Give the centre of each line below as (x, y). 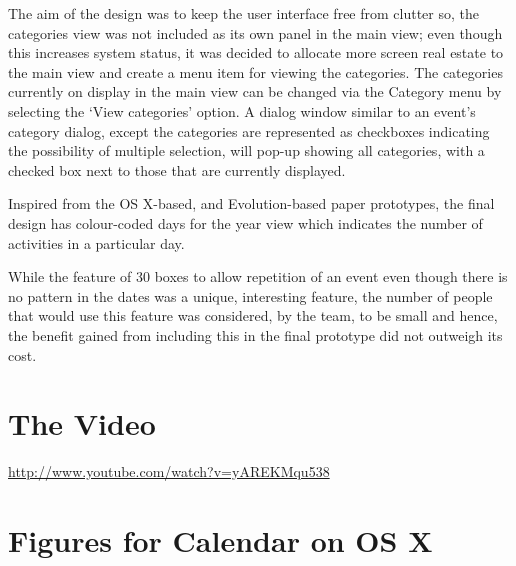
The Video (82, 423)
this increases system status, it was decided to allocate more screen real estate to (256, 52)
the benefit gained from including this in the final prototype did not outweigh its (255, 334)
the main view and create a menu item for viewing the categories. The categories (255, 71)
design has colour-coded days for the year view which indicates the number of (245, 222)
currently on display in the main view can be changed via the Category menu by (255, 91)
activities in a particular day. (96, 242)
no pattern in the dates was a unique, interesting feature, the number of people (250, 295)
